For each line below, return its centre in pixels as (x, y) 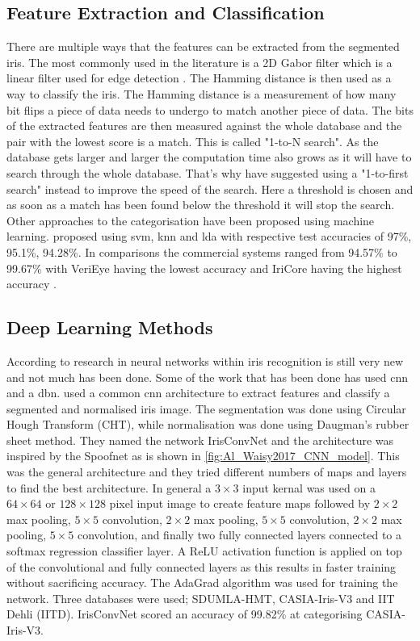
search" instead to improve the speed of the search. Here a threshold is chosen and (210, 189)
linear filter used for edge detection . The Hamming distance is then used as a (199, 78)
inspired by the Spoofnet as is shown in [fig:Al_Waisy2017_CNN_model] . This (203, 456)
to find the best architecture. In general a (109, 487)
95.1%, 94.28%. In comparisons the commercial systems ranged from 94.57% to (202, 251)
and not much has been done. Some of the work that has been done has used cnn (207, 377)
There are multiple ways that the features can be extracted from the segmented (203, 46)
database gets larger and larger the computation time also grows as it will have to (209, 157)
